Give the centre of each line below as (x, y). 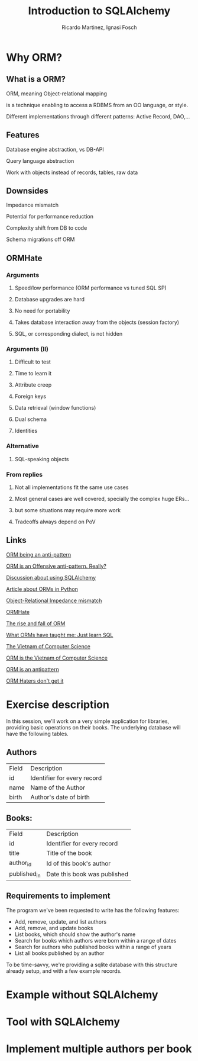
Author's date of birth (60, 797)
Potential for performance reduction (50, 217)
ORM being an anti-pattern (39, 554)
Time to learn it (33, 374)
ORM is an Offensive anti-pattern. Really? (56, 566)
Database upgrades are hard (49, 300)
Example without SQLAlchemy (82, 994)
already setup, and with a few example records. (64, 971)
